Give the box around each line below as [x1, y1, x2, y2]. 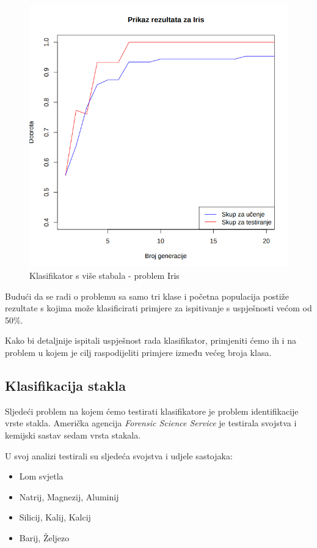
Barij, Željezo [19, 531, 70, 544]
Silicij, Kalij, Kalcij [19, 511, 91, 524]
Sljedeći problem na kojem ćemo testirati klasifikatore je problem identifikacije [5, 404, 299, 417]
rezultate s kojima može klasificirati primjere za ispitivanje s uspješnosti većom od [5, 302, 312, 314]
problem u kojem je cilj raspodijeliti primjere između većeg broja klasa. [5, 346, 272, 359]
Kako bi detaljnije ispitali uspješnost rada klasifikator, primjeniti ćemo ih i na [5, 334, 296, 347]
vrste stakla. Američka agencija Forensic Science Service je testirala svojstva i [5, 417, 297, 429]
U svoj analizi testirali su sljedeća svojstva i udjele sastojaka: [5, 449, 233, 462]
